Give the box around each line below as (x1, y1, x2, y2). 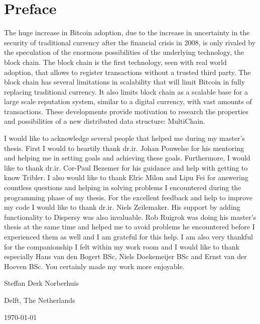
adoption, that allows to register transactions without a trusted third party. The (4, 66, 251, 77)
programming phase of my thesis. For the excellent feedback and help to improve (4, 192, 252, 202)
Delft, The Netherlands (4, 294, 75, 305)
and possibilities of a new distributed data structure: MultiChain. (4, 116, 205, 126)
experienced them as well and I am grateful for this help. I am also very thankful (4, 231, 253, 241)
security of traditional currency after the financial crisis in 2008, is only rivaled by (4, 37, 256, 47)
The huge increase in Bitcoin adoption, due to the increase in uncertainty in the (4, 27, 250, 38)
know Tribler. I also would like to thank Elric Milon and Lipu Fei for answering (4, 172, 248, 183)
